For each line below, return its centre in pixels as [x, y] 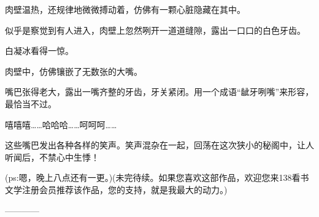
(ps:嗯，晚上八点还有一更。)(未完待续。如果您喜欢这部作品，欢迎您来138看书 [157, 177]
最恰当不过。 [31, 103]
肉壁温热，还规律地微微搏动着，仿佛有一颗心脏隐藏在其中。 [125, 9]
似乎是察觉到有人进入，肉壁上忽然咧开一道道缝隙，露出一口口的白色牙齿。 [155, 30]
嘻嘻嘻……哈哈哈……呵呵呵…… [61, 124]
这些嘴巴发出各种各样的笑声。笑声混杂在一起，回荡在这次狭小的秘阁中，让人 [159, 145]
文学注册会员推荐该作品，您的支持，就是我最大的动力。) [116, 189]
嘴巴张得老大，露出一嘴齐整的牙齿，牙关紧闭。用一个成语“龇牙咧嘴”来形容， [159, 92]
